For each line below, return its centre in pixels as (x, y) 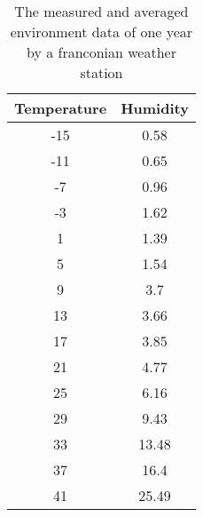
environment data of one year (101, 32)
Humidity (155, 108)
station (101, 72)
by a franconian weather (101, 52)
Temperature (61, 108)
